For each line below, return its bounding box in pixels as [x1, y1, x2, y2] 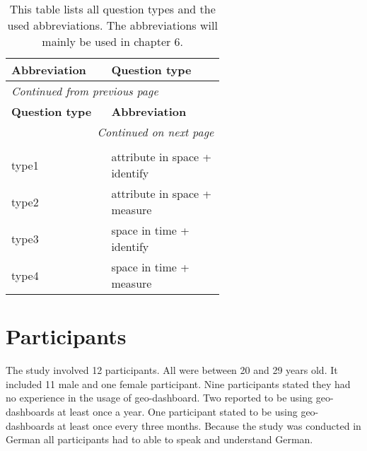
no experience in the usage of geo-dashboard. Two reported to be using [6, 390, 313, 405]
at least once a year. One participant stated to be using [57, 404, 298, 418]
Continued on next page [97, 124, 214, 140]
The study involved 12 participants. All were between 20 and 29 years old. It [6, 363, 338, 377]
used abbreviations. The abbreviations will [7, 17, 218, 33]
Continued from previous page [11, 83, 158, 99]
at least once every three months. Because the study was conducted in [57, 418, 361, 433]
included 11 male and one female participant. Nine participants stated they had [6, 376, 351, 391]
